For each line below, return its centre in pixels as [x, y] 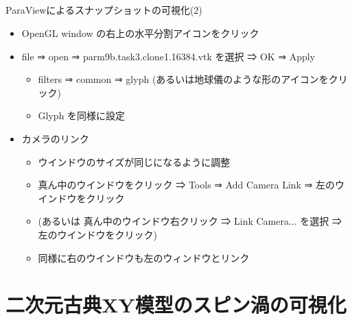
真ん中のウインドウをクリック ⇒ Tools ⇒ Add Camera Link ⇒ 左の [187, 185]
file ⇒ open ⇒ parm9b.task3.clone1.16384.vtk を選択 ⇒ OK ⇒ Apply [168, 56]
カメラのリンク [55, 138]
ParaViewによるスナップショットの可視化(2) [104, 10]
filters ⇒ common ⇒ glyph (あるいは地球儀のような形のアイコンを [183, 79]
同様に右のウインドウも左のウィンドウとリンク [144, 257]
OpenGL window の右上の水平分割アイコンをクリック [140, 33]
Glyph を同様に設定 [82, 115]
